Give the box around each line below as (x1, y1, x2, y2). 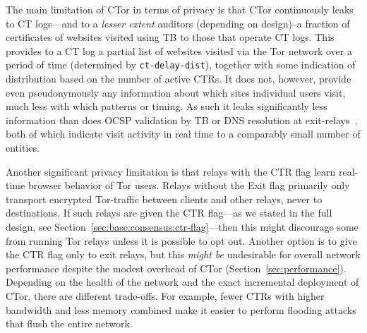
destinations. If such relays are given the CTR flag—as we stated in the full (6, 205, 332, 220)
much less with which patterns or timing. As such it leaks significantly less (6, 99, 327, 114)
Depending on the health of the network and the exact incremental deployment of (6, 274, 359, 289)
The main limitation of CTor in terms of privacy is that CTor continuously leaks (6, 2, 354, 16)
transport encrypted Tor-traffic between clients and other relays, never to (6, 191, 323, 206)
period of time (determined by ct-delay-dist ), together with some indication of (6, 57, 356, 72)
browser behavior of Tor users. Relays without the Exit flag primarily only (28, 178, 350, 193)
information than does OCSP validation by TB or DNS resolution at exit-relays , (6, 112, 358, 127)
